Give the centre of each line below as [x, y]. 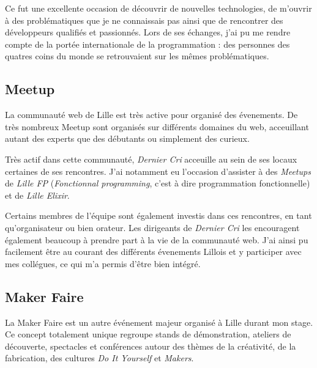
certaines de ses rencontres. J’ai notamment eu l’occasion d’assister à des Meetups [158, 171]
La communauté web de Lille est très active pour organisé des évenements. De [151, 115]
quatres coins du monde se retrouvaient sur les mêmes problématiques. [137, 56]
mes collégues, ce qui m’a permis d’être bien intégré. [103, 263]
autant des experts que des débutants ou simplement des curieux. [127, 138]
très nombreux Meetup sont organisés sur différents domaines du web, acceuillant [157, 126]
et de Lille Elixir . [37, 195]
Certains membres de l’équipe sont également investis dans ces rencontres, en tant [158, 215]
